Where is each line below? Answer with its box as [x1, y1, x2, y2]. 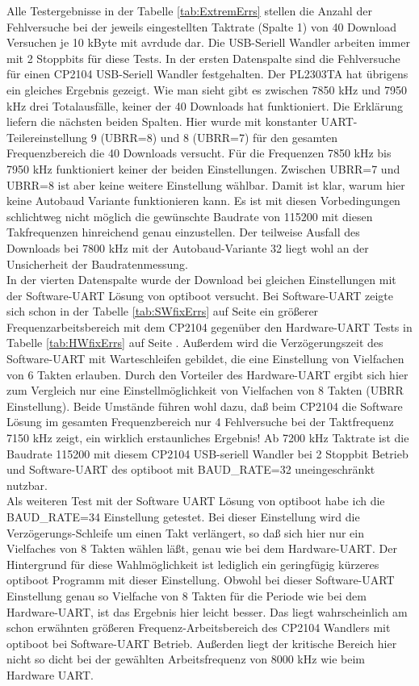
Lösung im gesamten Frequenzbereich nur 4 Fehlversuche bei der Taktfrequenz [6, 413, 394, 430]
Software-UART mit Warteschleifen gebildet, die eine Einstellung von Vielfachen [6, 350, 404, 367]
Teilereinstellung [6, 128, 88, 145]
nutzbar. [6, 476, 48, 493]
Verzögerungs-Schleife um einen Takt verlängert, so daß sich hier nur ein [6, 524, 365, 541]
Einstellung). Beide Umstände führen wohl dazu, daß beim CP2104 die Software [6, 397, 403, 414]
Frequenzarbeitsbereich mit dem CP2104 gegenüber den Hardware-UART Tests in [6, 318, 413, 335]
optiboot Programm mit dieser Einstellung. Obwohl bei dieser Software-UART [6, 571, 395, 588]
